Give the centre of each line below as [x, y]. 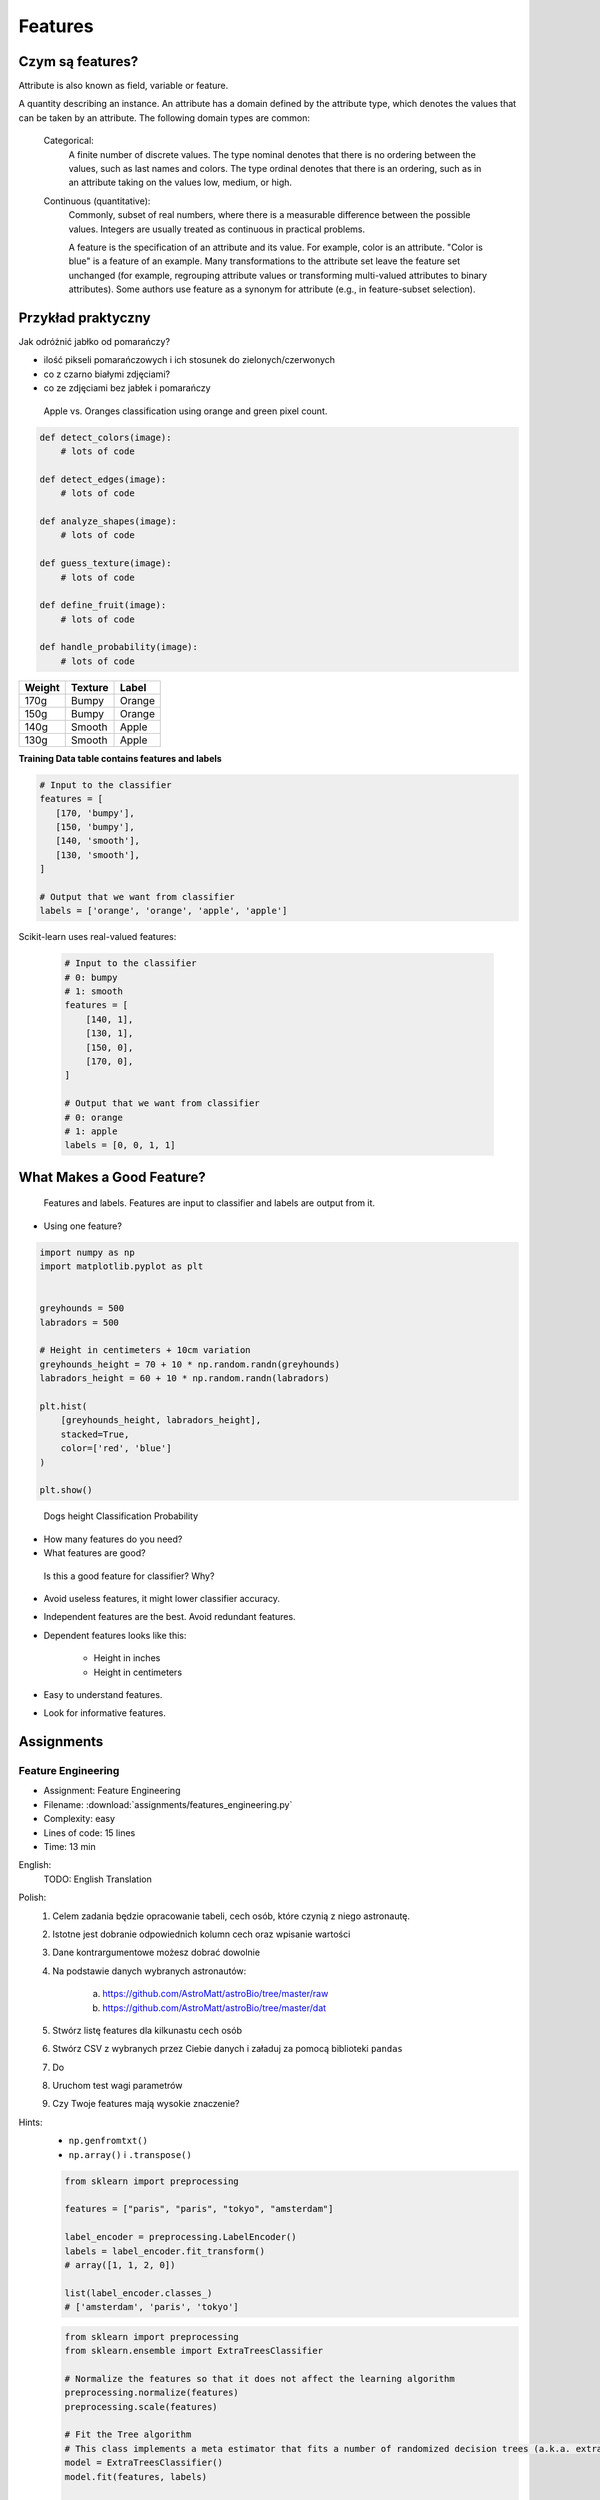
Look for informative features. [105, 1713]
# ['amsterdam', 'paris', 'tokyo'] [151, 2307]
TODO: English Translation [97, 1879]
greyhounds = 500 [82, 1308]
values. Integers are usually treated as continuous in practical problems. [216, 229]
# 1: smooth [94, 991]
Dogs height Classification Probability [121, 1516]
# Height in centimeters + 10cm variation [145, 1350]
